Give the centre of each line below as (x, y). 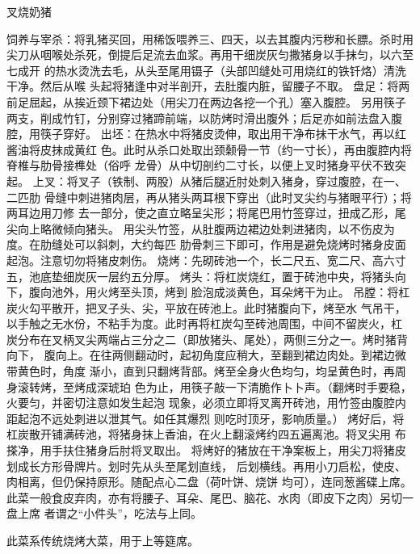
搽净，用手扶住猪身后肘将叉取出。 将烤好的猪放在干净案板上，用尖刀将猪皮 (206, 450)
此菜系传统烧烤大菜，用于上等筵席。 (103, 540)
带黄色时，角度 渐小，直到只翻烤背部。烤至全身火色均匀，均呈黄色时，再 (201, 371)
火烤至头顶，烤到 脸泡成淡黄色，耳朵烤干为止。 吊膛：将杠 (253, 292)
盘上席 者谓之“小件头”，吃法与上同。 (104, 513)
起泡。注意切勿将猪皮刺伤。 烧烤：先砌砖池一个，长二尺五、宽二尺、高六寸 (206, 260)
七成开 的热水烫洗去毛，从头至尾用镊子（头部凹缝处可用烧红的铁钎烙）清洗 (206, 70)
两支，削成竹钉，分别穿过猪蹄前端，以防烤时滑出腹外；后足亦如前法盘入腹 (204, 118)
